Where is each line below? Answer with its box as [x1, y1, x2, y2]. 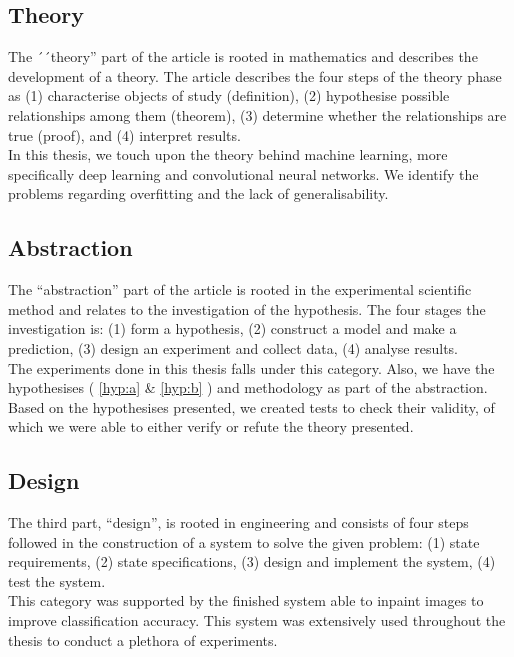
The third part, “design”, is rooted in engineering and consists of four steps [8, 512, 469, 533]
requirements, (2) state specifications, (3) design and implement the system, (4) [8, 551, 496, 572]
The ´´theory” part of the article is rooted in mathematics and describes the [8, 46, 478, 67]
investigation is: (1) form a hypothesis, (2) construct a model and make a [8, 318, 457, 339]
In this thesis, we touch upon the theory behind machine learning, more [8, 144, 448, 165]
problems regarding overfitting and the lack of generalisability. [8, 183, 389, 204]
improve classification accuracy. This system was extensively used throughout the [8, 610, 506, 631]
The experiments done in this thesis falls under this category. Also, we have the [8, 357, 495, 378]
